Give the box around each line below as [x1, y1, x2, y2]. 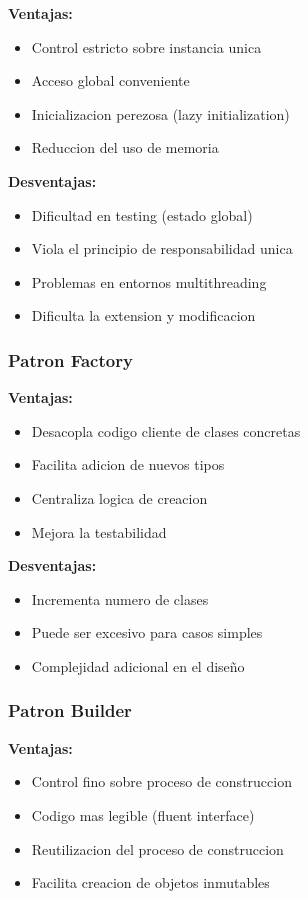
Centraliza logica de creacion [31, 487, 208, 508]
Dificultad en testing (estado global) [31, 204, 253, 225]
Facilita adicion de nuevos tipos [31, 454, 225, 475]
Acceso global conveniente [31, 70, 190, 91]
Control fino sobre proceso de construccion [31, 771, 292, 792]
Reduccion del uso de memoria [31, 137, 219, 158]
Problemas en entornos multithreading [31, 271, 267, 292]
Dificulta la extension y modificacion [31, 305, 256, 326]
